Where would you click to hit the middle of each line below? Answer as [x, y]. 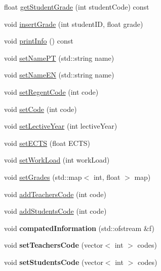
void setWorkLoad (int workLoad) [57, 160]
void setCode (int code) [41, 109]
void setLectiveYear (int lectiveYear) [61, 126]
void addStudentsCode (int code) [55, 211]
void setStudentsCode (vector [54, 262]
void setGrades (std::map [43, 177]
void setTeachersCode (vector [54, 245]
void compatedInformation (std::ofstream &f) [79, 228]
